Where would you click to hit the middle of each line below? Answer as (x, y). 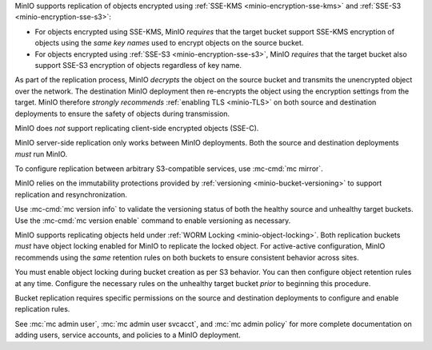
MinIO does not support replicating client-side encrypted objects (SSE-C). (137, 128)
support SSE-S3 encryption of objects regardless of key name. (138, 65)
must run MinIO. (41, 154)
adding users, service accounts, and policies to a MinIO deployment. (128, 335)
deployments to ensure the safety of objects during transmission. (122, 113)
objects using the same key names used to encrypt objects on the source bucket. (169, 43)
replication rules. (42, 309)
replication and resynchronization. (71, 194)
